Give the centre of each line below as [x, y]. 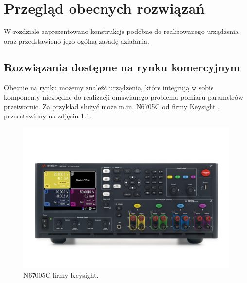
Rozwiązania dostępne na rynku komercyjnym [122, 67]
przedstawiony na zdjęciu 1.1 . [48, 116]
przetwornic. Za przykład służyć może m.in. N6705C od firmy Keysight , [112, 106]
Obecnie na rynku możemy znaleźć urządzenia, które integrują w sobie [109, 87]
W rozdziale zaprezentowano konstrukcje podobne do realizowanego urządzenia [121, 31]
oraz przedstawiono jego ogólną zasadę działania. [77, 41]
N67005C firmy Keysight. [61, 275]
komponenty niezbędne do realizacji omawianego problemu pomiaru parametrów [123, 97]
